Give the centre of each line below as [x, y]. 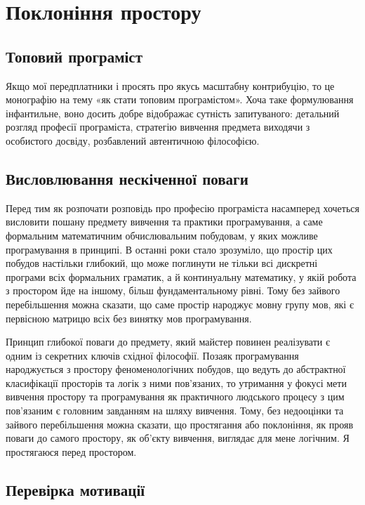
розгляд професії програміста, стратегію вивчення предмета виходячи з [158, 127]
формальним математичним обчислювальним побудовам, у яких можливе [162, 235]
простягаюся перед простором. [71, 451]
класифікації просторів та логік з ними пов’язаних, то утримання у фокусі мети [176, 382]
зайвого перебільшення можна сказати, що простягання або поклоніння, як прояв [180, 424]
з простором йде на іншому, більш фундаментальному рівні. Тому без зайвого [173, 290]
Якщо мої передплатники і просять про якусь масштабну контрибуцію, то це [170, 85]
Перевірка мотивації [75, 489]
